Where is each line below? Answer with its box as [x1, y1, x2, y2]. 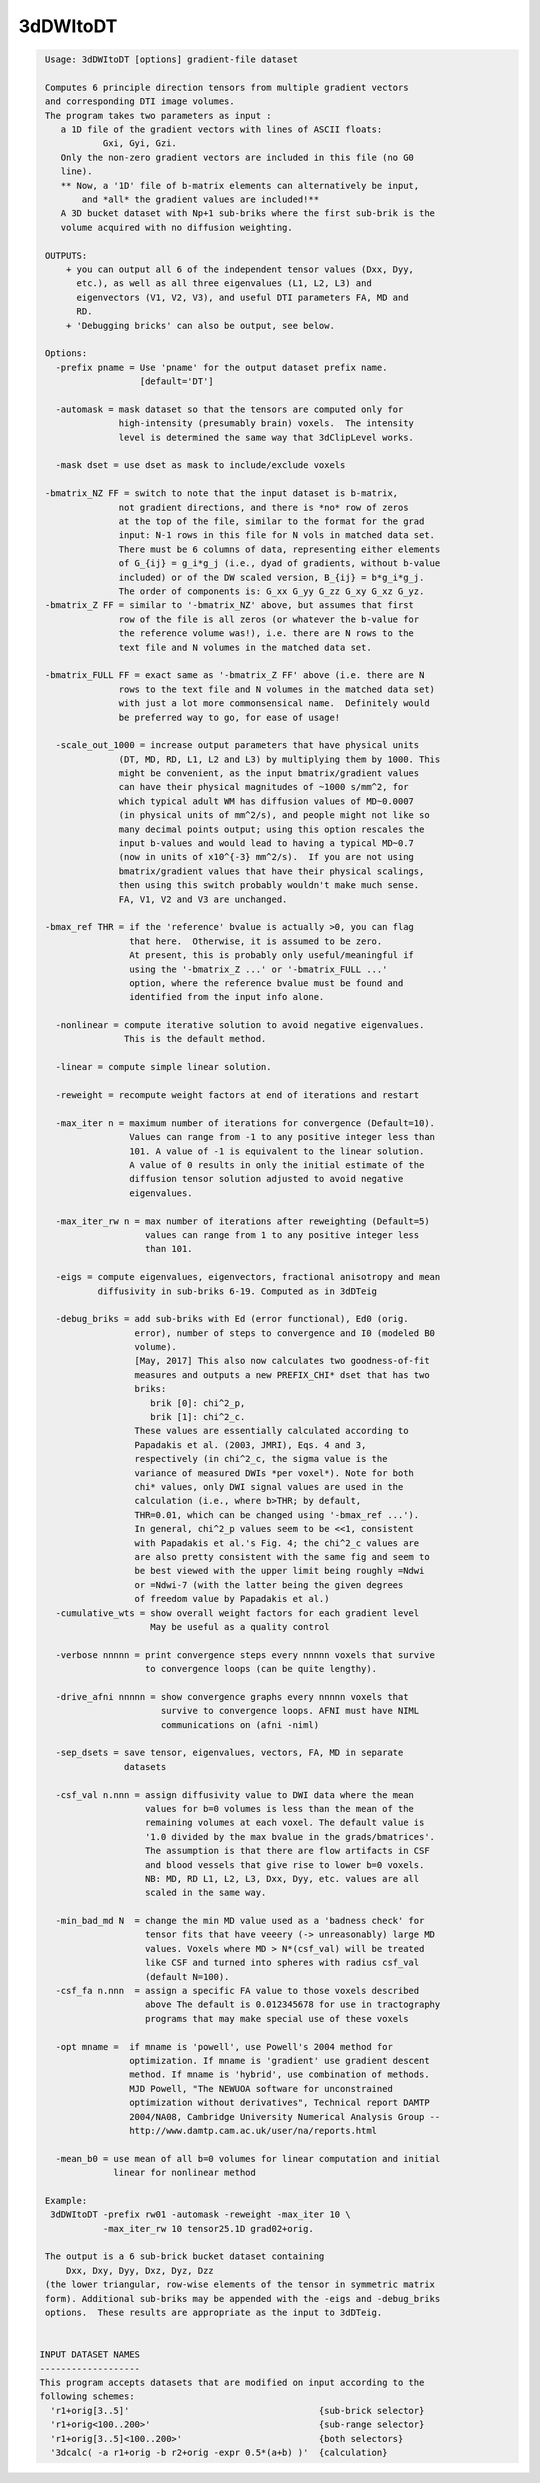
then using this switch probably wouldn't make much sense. [118, 880, 420, 891]
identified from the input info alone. [128, 991, 325, 1003]
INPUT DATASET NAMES [39, 2349, 140, 2360]
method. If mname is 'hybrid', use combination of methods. [128, 2069, 430, 2080]
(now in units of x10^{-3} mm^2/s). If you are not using [118, 851, 415, 863]
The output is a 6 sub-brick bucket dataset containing [45, 2251, 325, 2262]
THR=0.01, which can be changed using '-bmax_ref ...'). [134, 1509, 420, 1520]
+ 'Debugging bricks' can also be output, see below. [65, 320, 335, 331]
